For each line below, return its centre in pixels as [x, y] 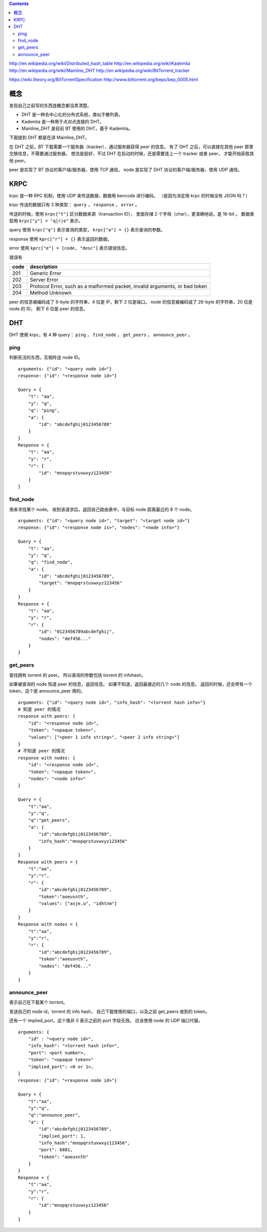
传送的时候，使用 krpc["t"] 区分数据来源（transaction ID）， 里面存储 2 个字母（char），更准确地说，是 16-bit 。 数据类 [132, 214]
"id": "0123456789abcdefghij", [77, 632]
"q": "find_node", [50, 562]
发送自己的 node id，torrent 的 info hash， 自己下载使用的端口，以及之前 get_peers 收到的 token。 [110, 1011]
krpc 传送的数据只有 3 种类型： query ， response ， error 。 [74, 205]
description [44, 267]
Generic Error [46, 273]
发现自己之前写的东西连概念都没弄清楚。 [50, 105]
